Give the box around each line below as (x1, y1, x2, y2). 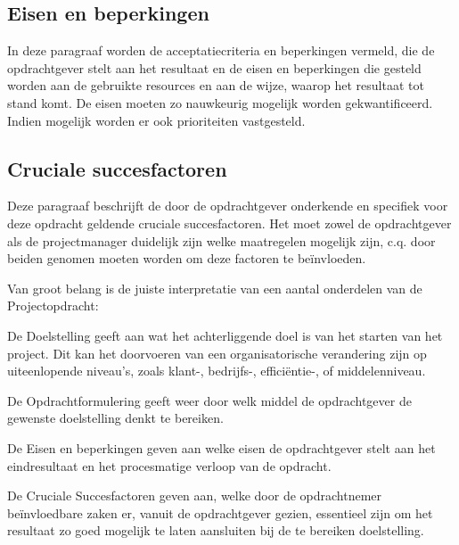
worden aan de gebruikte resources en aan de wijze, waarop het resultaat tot (7, 76, 424, 95)
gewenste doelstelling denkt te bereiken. (7, 409, 224, 427)
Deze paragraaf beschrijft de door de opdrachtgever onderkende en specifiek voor (7, 196, 448, 215)
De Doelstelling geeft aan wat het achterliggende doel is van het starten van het (7, 326, 443, 344)
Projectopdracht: (7, 296, 99, 315)
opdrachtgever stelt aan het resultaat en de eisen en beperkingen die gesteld (7, 58, 422, 77)
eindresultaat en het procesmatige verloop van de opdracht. (7, 456, 332, 475)
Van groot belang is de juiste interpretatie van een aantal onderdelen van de (7, 278, 422, 297)
